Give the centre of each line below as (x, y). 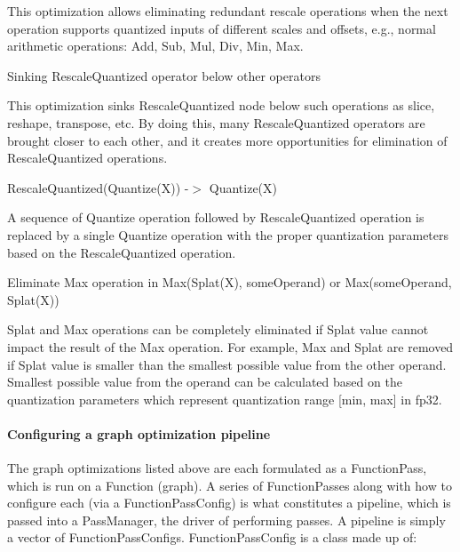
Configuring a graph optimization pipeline (139, 433)
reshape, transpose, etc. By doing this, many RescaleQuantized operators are (216, 122)
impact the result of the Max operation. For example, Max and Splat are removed (230, 346)
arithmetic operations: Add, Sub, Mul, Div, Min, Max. (155, 46)
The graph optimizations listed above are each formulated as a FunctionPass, (217, 468)
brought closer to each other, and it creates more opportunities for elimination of (227, 140)
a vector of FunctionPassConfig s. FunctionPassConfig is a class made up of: (212, 537)
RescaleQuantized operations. (87, 158)
